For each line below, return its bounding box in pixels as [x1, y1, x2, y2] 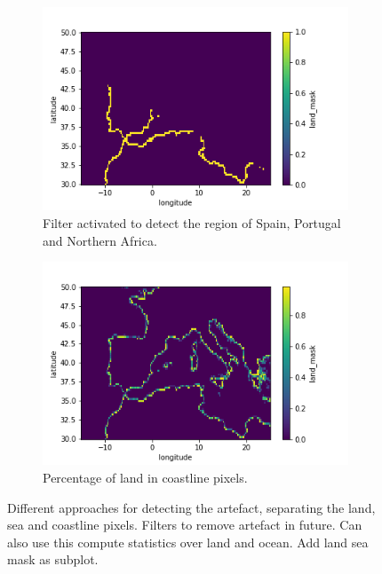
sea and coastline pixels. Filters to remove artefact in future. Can [7, 515, 362, 534]
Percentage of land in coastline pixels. [43, 468, 248, 487]
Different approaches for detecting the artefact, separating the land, [7, 498, 376, 516]
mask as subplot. [7, 550, 99, 569]
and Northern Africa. [43, 231, 157, 249]
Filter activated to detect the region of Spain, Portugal [43, 213, 341, 232]
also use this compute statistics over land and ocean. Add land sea [7, 532, 369, 551]
